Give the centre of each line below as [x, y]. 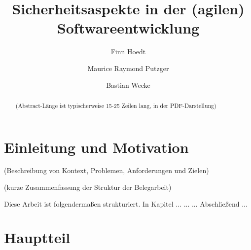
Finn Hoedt [128, 52]
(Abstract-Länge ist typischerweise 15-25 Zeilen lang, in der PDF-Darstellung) [116, 105]
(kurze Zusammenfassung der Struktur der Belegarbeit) [88, 187]
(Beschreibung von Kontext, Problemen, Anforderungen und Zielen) [107, 170]
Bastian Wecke [128, 85]
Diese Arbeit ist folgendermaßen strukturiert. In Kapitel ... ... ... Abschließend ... [126, 203]
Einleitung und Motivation [96, 147]
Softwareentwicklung [128, 28]
